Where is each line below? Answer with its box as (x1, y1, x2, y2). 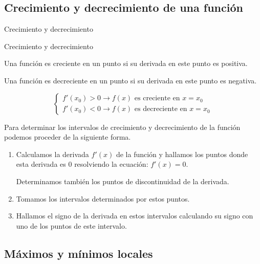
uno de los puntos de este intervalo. (16, 220, 127, 231)
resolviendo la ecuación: (74, 159, 148, 169)
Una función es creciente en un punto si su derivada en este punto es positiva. (4, 58, 248, 69)
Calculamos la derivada (16, 148, 89, 159)
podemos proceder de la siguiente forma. (4, 131, 131, 142)
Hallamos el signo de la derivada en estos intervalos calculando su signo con (16, 210, 253, 221)
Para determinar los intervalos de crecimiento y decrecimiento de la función (4, 121, 241, 132)
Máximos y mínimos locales (4, 245, 153, 261)
